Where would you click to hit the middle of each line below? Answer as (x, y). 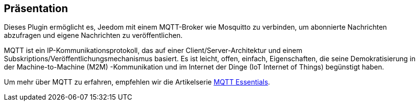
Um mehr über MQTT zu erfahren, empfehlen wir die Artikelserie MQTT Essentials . (137, 82)
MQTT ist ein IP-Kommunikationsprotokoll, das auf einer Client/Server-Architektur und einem (153, 51)
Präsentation (36, 9)
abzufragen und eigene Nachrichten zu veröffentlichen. (93, 35)
